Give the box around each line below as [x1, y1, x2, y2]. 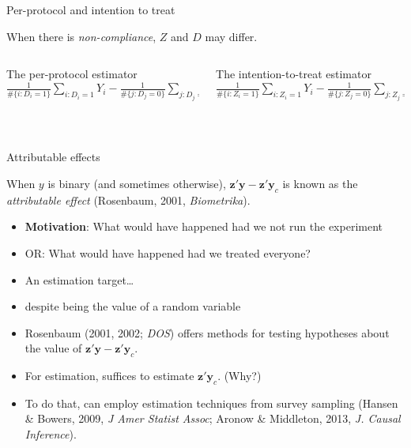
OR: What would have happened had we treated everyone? [25, 244, 311, 261]
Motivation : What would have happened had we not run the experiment [25, 218, 383, 235]
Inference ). [25, 426, 77, 442]
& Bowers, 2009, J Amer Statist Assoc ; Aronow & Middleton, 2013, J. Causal [25, 410, 401, 427]
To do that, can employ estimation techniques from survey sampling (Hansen [25, 394, 398, 411]
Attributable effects [6, 149, 100, 165]
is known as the [282, 175, 358, 191]
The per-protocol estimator [6, 66, 138, 82]
